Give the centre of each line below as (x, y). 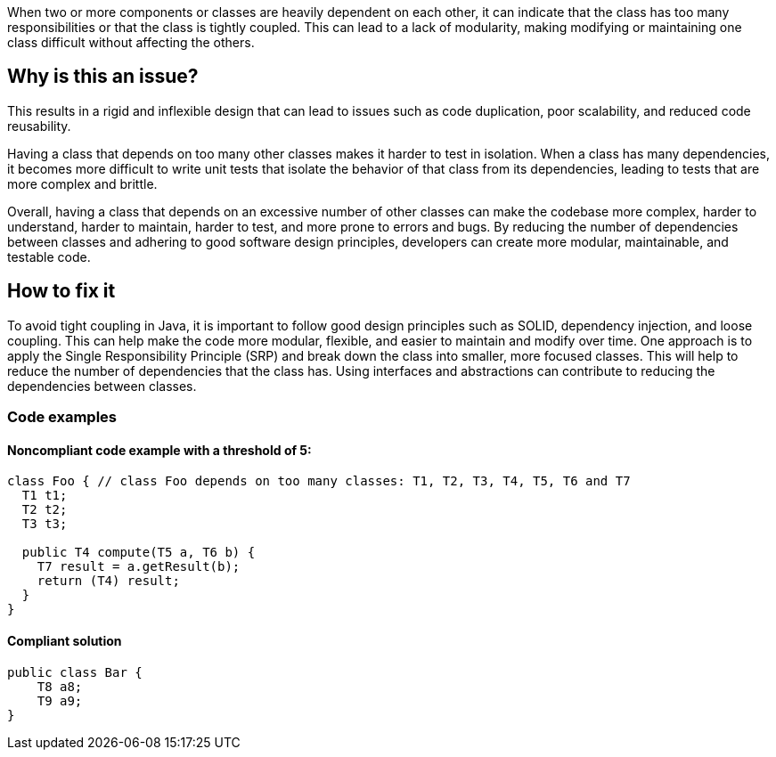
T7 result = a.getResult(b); (139, 567)
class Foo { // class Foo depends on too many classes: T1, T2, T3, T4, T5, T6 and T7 (319, 481)
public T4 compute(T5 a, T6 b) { (139, 553)
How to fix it (61, 291)
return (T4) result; (108, 581)
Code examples (62, 417)
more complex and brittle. (82, 183)
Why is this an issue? (103, 77)
